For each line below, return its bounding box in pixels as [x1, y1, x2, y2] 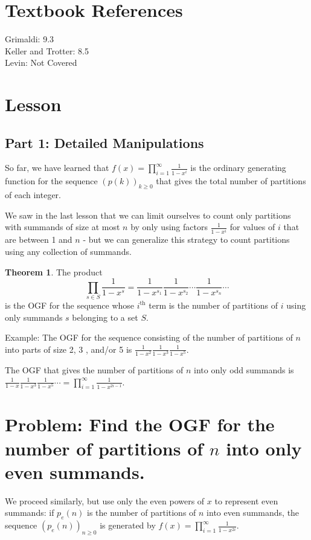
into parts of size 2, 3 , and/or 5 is [5, 342, 132, 355]
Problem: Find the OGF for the [5, 412, 275, 437]
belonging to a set [72, 310, 138, 323]
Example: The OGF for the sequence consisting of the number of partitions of [5, 331, 293, 344]
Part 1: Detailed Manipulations [5, 133, 204, 152]
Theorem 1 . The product [5, 265, 103, 278]
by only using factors [130, 220, 208, 233]
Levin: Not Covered [5, 56, 77, 69]
